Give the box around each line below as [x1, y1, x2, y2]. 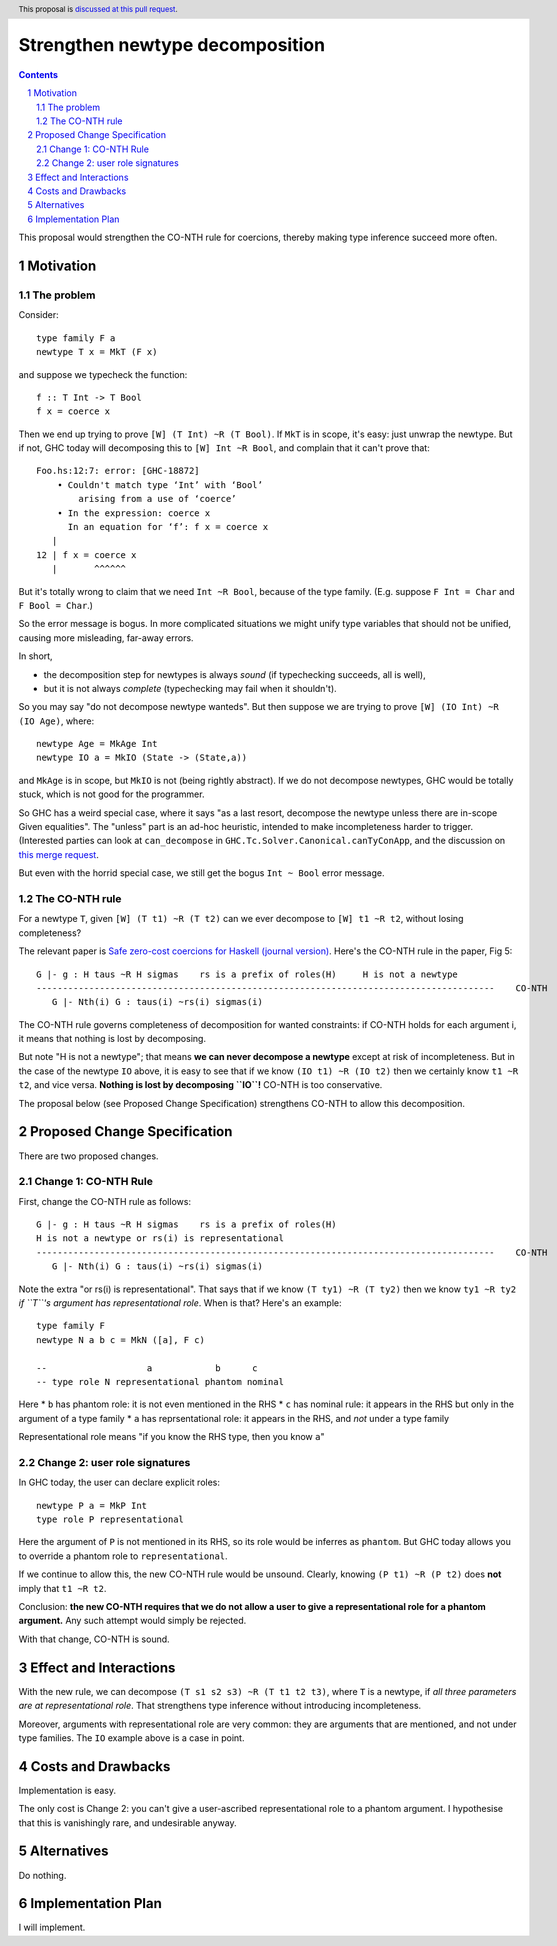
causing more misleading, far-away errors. [18, 631, 194, 644]
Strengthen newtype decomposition [18, 34, 325, 57]
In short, [18, 650, 54, 662]
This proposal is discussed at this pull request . [18, 4, 179, 14]
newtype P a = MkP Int [36, 1500, 148, 1511]
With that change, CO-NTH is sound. [18, 1633, 170, 1645]
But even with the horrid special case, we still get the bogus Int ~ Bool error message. [18, 867, 385, 879]
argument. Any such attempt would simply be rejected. [18, 1615, 247, 1627]
